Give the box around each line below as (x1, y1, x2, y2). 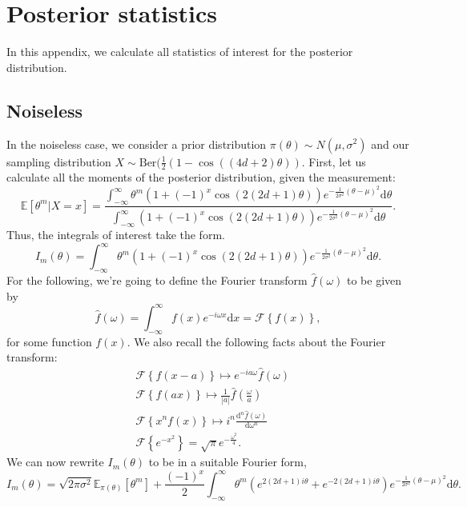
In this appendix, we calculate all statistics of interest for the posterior (6, 43, 353, 60)
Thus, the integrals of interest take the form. (6, 226, 225, 243)
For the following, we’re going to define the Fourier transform (6, 272, 308, 289)
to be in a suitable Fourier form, (148, 453, 307, 470)
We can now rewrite (6, 453, 104, 470)
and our (371, 135, 409, 152)
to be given (347, 272, 402, 289)
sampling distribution (6, 153, 111, 170)
